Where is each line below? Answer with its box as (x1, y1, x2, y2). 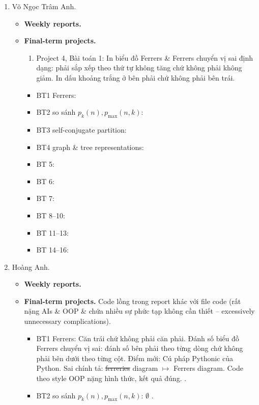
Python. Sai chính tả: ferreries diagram (36, 363, 158, 373)
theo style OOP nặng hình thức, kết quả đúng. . (36, 373, 187, 384)
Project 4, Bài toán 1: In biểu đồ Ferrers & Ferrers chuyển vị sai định (36, 52, 253, 63)
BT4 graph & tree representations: (36, 141, 144, 152)
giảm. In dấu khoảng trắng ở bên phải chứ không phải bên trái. (36, 72, 235, 83)
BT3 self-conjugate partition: (36, 124, 127, 135)
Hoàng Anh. (12, 261, 50, 272)
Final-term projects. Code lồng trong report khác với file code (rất (24, 295, 241, 306)
